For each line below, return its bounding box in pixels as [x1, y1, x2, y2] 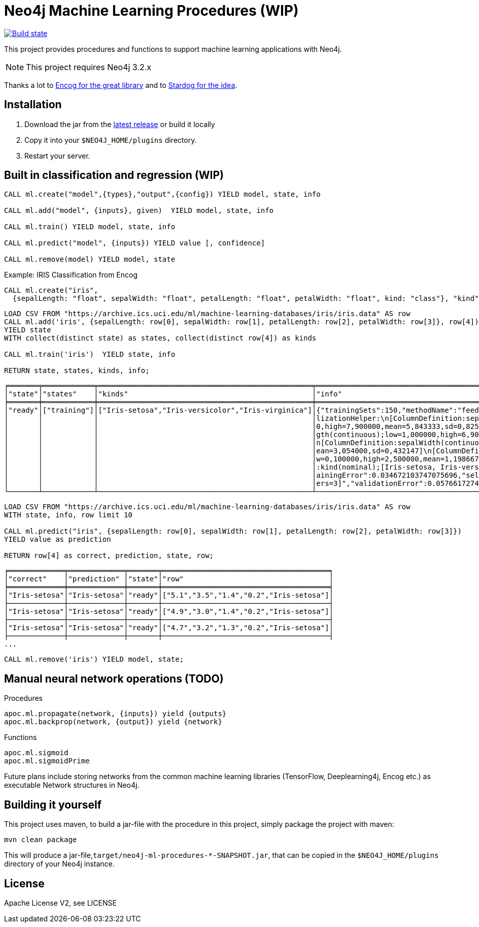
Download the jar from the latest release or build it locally [24, 119, 215, 129]
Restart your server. [24, 151, 90, 160]
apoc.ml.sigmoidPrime [4, 757, 90, 765]
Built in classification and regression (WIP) [4, 169, 224, 182]
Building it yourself [4, 798, 102, 811]
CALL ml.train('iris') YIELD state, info [4, 350, 176, 359]
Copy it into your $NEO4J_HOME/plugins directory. [24, 135, 197, 144]
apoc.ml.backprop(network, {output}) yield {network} [4, 718, 222, 726]
